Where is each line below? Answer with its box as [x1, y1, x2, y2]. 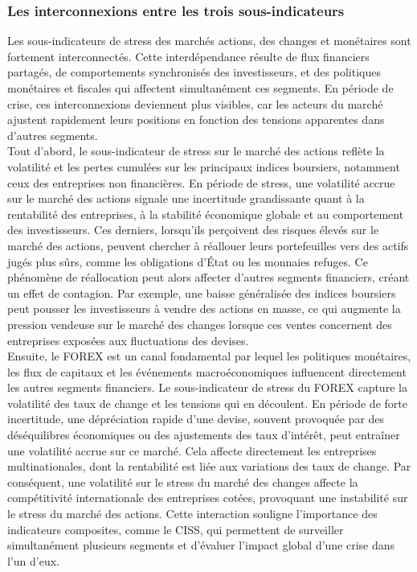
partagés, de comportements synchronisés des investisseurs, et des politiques [7, 64, 381, 80]
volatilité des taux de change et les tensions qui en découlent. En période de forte [7, 394, 407, 411]
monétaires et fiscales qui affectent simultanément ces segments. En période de [7, 80, 394, 96]
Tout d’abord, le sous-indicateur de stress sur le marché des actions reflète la [7, 142, 385, 159]
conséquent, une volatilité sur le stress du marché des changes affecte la [7, 473, 358, 490]
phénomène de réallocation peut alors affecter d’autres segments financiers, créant [7, 269, 410, 286]
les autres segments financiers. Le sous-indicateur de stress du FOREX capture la [7, 379, 407, 396]
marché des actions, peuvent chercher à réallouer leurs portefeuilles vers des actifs [7, 237, 409, 253]
